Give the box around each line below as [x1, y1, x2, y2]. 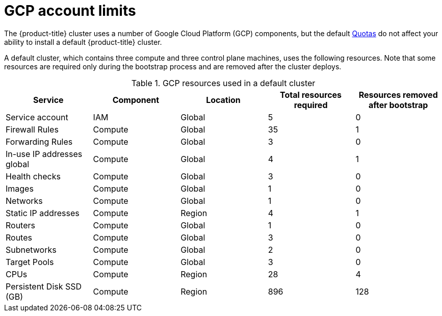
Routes [6, 232, 32, 243]
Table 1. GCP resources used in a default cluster [131, 77, 316, 88]
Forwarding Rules [6, 136, 73, 147]
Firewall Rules [6, 124, 59, 135]
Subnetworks [6, 244, 57, 255]
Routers [6, 220, 35, 230]
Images [6, 183, 34, 194]
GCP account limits [4, 2, 136, 19]
